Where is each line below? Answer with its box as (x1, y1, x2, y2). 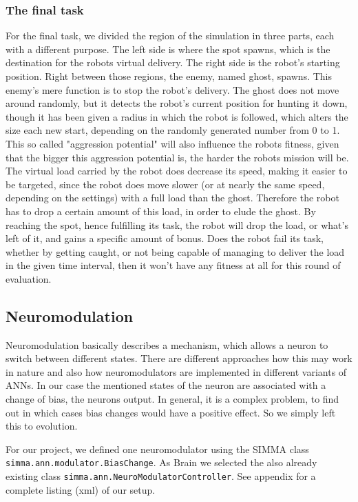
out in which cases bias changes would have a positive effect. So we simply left (6, 405, 336, 419)
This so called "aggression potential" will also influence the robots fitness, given (6, 136, 339, 150)
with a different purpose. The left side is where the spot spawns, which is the (6, 41, 330, 56)
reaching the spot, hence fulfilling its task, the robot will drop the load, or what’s (6, 217, 348, 232)
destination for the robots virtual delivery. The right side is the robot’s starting (6, 55, 340, 70)
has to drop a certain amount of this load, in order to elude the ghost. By (6, 203, 316, 218)
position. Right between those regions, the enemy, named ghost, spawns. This (6, 69, 333, 83)
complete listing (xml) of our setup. (6, 482, 156, 496)
